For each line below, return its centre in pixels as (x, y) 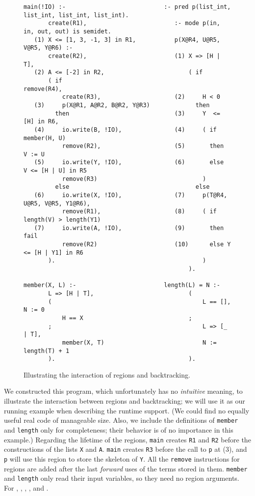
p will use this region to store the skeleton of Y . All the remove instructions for (122, 458)
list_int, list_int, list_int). (76, 15)
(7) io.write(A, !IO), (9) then (129, 228)
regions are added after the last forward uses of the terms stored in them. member (126, 468)
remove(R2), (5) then (143, 146)
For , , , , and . (26, 487)
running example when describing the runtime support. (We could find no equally (127, 410)
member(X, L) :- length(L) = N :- (122, 285)
